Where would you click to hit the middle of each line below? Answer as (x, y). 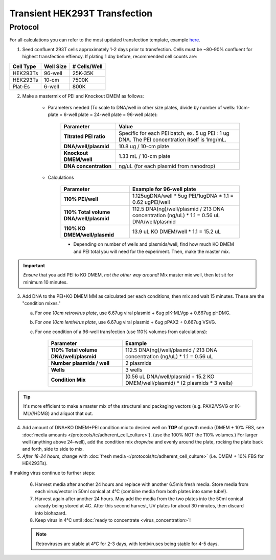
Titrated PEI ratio (85, 136)
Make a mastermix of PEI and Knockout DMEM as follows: (83, 96)
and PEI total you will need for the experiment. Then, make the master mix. (152, 251)
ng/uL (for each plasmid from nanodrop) (167, 166)
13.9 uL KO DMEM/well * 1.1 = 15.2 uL (176, 231)
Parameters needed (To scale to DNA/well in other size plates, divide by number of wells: (142, 107)
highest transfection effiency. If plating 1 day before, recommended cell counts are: (110, 57)
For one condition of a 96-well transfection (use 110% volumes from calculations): (121, 332)
